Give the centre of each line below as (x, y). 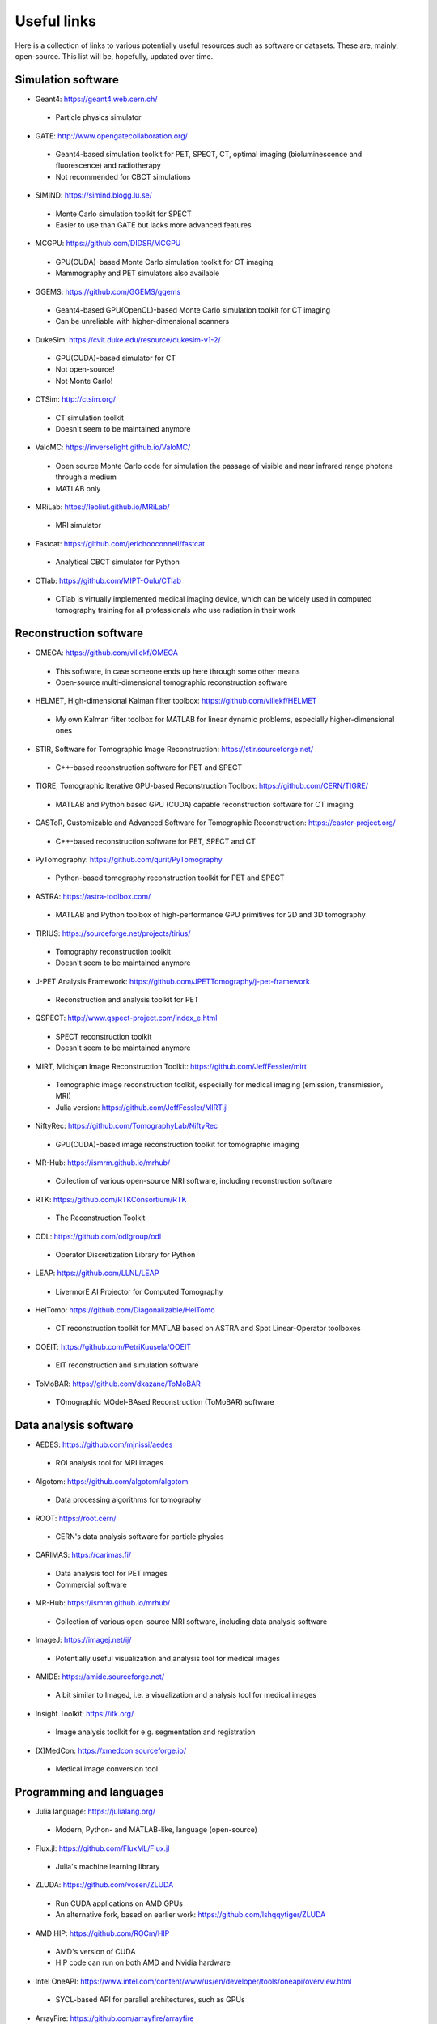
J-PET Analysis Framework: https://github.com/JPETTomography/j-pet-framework (173, 981)
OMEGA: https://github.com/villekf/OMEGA (106, 653)
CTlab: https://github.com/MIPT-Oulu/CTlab (108, 580)
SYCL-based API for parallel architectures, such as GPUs (151, 2000)
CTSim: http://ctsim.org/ (76, 399)
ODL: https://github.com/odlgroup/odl (98, 1236)
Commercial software (91, 1585)
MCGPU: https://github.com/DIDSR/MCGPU (108, 244)
